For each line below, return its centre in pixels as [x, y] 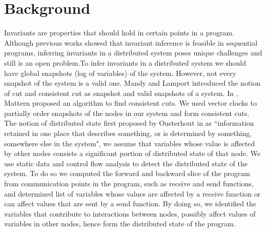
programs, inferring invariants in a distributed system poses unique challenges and [133, 53]
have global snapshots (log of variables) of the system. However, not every [120, 73]
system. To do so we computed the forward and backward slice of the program [127, 173]
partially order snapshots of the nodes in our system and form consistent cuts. [127, 113]
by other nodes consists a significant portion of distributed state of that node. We [132, 153]
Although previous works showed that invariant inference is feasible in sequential [131, 42]
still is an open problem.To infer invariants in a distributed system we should [125, 62]
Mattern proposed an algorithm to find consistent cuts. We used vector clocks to [130, 103]
